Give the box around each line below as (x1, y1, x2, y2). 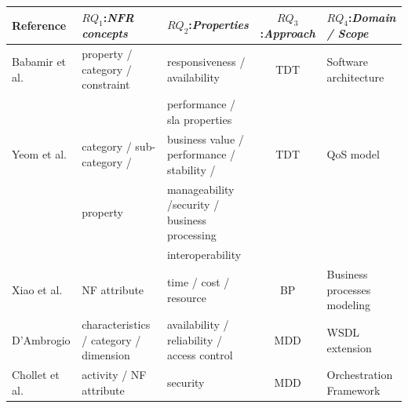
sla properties (166, 111, 232, 127)
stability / (166, 161, 216, 177)
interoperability (166, 246, 242, 263)
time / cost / (166, 273, 230, 290)
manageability (166, 180, 235, 197)
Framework (326, 381, 381, 398)
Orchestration (326, 366, 393, 383)
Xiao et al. (12, 281, 63, 297)
